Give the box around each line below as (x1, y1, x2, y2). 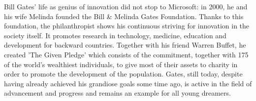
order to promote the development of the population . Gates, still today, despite (4, 69, 243, 79)
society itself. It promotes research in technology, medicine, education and (4, 30, 226, 40)
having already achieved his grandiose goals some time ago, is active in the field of (4, 78, 252, 88)
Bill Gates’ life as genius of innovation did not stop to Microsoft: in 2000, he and (4, 1, 248, 11)
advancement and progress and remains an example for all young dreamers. (4, 88, 231, 98)
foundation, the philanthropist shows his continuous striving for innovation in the (4, 21, 250, 31)
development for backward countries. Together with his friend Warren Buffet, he (4, 40, 246, 50)
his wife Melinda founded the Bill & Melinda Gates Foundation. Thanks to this (4, 11, 244, 21)
